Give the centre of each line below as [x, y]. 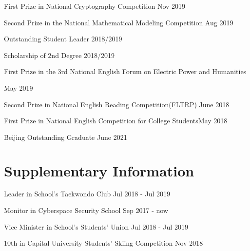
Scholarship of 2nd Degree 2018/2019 [59, 55]
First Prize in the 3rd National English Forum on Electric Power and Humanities [125, 71]
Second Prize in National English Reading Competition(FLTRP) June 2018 [117, 104]
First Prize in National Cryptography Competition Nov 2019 [95, 6]
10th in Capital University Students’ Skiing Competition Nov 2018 [104, 243]
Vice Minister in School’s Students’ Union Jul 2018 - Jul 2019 [96, 226]
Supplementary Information [99, 170]
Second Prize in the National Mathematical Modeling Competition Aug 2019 [119, 22]
